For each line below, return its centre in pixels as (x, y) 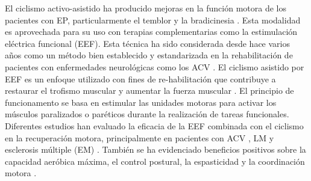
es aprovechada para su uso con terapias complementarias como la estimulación (151, 32)
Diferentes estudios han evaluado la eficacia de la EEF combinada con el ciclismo (154, 125)
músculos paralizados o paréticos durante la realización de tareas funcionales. (147, 114)
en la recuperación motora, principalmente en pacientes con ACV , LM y (140, 137)
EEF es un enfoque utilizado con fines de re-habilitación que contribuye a (140, 78)
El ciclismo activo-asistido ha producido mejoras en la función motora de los (146, 8)
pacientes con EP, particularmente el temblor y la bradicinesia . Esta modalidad (153, 20)
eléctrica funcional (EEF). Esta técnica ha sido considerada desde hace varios (147, 43)
